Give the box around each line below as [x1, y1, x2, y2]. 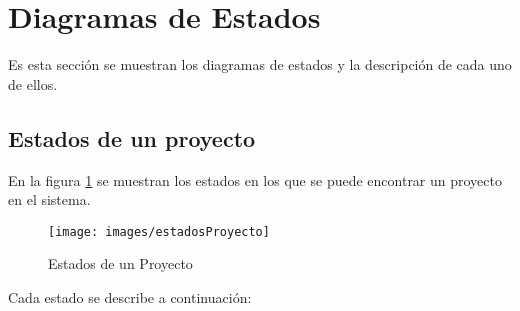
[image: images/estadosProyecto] [48, 224, 270, 239]
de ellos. [8, 73, 58, 94]
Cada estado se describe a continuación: [8, 286, 252, 307]
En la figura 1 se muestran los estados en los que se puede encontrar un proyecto [8, 169, 503, 190]
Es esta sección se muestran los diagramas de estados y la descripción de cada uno [8, 54, 512, 75]
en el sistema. [8, 189, 91, 210]
